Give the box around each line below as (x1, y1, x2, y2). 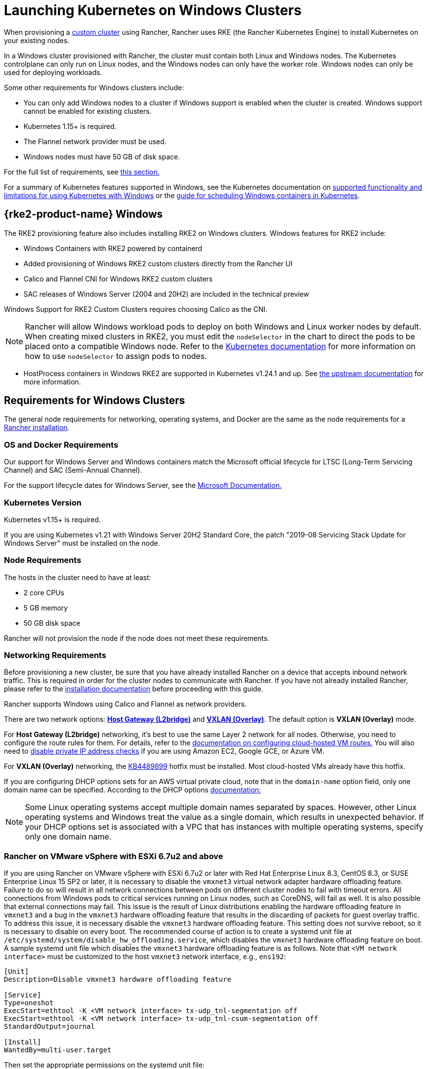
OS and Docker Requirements (4, 439, 119, 450)
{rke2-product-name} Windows (4, 208, 163, 221)
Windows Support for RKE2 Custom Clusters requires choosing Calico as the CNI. (4, 305, 268, 313)
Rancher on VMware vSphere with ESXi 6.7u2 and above (4, 851, 223, 861)
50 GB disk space (24, 618, 80, 627)
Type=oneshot (4, 999, 54, 1007)
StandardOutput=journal (4, 1022, 95, 1031)
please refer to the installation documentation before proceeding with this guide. (4, 685, 263, 693)
